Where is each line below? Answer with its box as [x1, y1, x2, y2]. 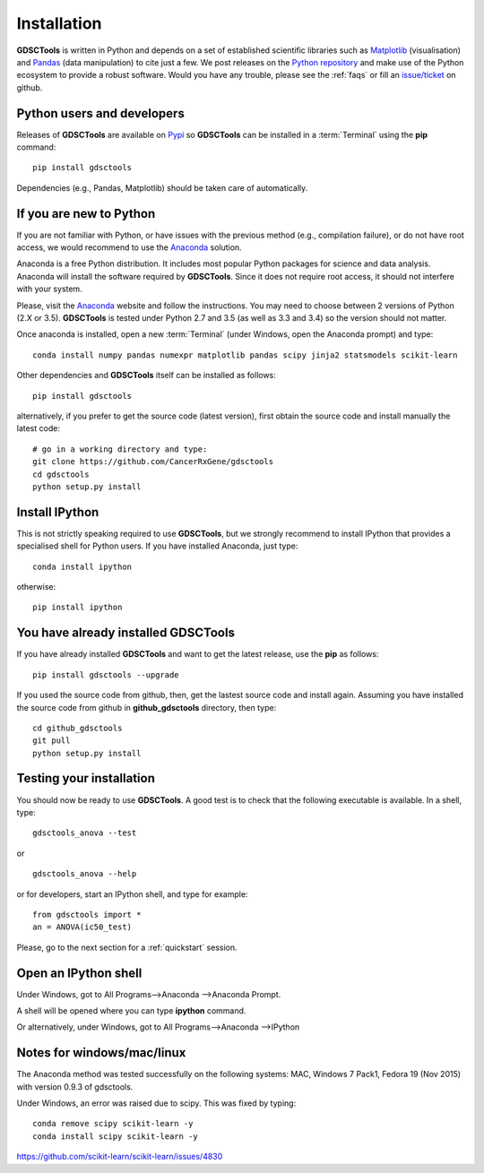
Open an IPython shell [16, 965, 143, 980]
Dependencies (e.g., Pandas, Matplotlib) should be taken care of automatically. [16, 182, 308, 193]
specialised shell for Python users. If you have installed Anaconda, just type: [16, 540, 298, 551]
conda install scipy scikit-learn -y [32, 1131, 199, 1142]
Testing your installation [16, 771, 156, 786]
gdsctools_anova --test [32, 828, 137, 838]
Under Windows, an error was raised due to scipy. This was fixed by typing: [16, 1098, 297, 1108]
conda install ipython [32, 561, 133, 572]
